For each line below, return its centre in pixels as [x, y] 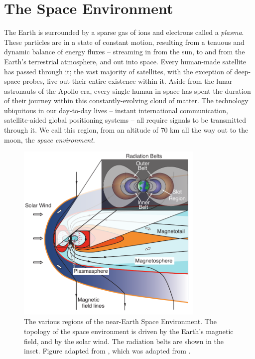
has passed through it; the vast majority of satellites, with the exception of [118, 71]
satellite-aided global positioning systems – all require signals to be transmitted [125, 120]
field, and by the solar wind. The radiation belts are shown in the [124, 341]
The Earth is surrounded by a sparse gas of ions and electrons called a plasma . [124, 32]
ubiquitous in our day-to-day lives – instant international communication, [116, 110]
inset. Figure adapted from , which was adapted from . [107, 351]
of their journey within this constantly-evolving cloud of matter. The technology [126, 100]
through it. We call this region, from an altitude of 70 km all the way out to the [126, 130]
